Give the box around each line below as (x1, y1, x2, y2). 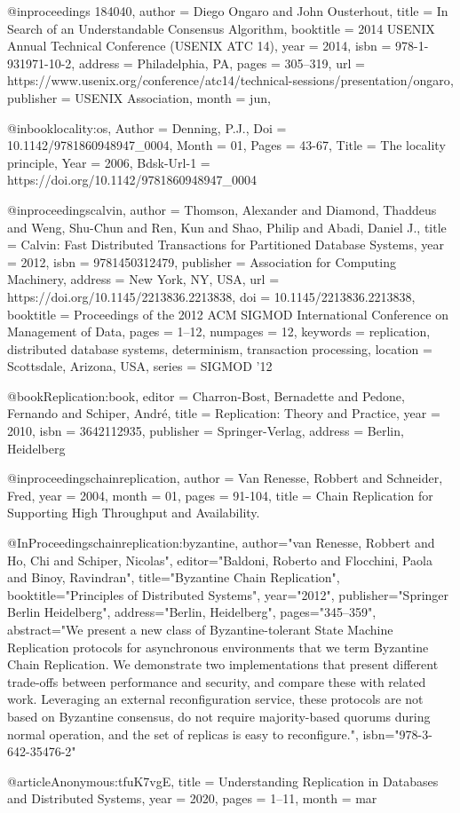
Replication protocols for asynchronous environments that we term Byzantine (7, 637, 429, 656)
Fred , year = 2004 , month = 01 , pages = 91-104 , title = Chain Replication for (7, 485, 433, 504)
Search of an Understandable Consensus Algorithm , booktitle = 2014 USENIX (7, 19, 435, 37)
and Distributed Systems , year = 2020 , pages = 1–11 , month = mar (7, 789, 377, 808)
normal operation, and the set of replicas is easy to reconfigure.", (7, 724, 359, 743)
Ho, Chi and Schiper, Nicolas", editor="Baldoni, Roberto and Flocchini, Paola (7, 550, 432, 569)
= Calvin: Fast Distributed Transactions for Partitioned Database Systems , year (7, 235, 444, 254)
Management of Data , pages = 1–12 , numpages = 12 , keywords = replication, (7, 322, 431, 341)
